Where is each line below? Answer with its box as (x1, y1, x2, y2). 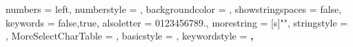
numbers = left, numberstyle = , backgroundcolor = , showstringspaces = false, (6, 2, 342, 16)
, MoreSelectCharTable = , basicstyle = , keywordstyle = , (6, 29, 254, 43)
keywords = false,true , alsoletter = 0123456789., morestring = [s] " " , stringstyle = (6, 15, 348, 29)
